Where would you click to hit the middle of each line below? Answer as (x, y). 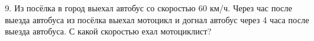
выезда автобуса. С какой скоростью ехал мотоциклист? (108, 31)
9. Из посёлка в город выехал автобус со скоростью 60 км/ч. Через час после (148, 8)
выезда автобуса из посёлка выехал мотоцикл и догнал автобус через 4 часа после (157, 19)
